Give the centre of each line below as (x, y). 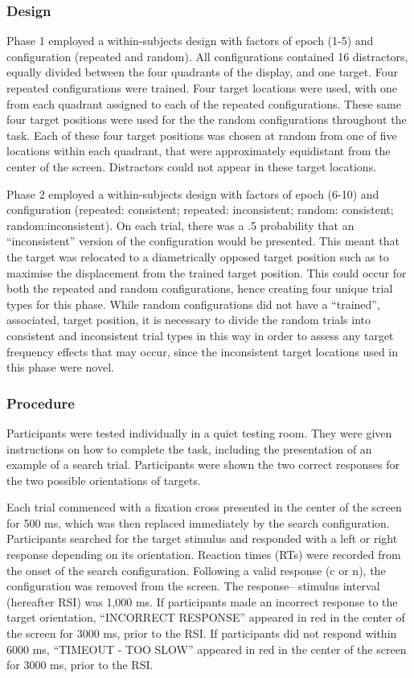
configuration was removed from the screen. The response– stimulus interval (193, 586)
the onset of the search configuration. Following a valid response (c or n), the (196, 570)
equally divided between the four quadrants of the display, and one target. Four (203, 72)
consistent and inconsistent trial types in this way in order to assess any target (200, 335)
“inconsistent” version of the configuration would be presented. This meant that (203, 241)
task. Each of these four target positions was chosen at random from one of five (202, 135)
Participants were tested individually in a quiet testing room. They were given (199, 432)
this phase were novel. (60, 367)
